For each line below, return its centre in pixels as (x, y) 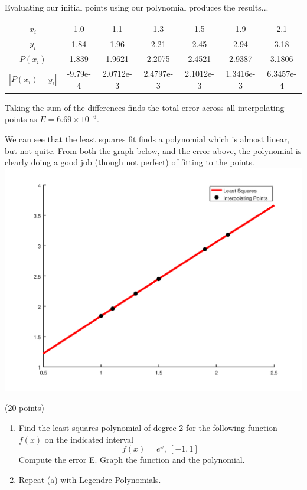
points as (21, 119)
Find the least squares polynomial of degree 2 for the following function (148, 427)
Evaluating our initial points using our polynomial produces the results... (137, 7)
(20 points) (25, 408)
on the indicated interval (89, 439)
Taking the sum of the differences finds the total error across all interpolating (145, 107)
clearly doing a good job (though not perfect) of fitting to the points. (130, 162)
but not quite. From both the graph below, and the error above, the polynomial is (153, 150)
